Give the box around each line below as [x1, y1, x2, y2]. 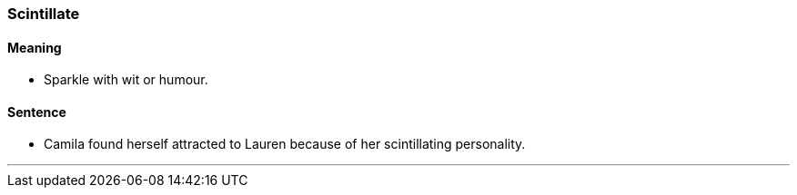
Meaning [7, 39, 62, 55]
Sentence [7, 103, 66, 120]
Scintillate [7, 5, 80, 23]
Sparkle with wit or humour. [44, 72, 208, 88]
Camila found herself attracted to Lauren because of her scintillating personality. [44, 136, 526, 152]
